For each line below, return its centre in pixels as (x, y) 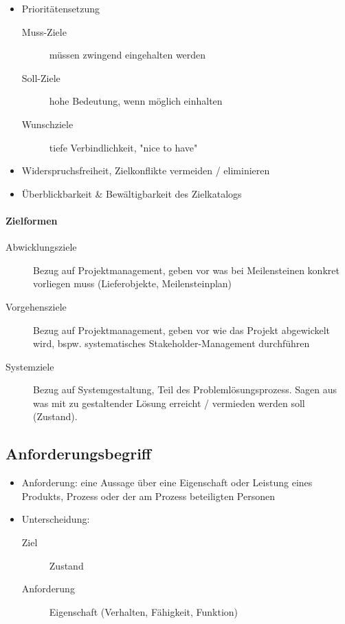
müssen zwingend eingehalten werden (127, 55)
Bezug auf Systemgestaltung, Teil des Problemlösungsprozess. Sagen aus (185, 389)
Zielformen (32, 220)
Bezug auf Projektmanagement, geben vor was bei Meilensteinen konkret (186, 270)
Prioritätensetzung (60, 8)
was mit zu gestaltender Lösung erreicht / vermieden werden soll (169, 403)
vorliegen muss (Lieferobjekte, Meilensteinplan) (133, 283)
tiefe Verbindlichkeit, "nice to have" (123, 147)
